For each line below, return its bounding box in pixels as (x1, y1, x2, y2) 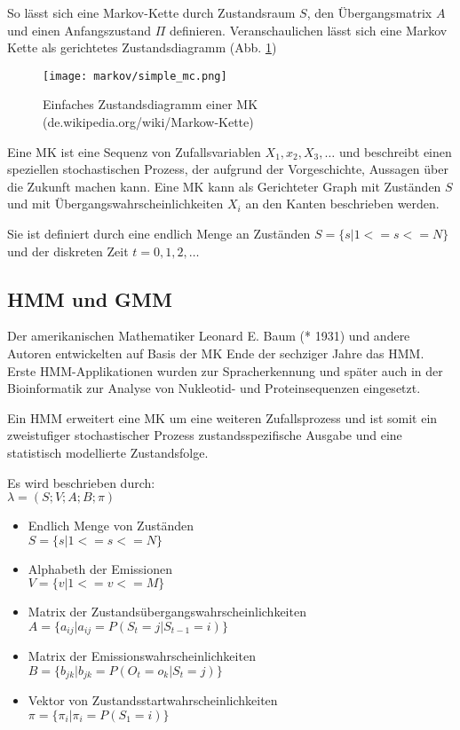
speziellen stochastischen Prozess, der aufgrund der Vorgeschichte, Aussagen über (7, 160, 448, 178)
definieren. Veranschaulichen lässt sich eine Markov (169, 20, 448, 39)
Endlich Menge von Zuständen (28, 516, 194, 535)
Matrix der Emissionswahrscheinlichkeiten (28, 647, 256, 665)
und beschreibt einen (338, 142, 452, 161)
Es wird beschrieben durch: (7, 473, 155, 491)
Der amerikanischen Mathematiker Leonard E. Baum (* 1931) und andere (7, 326, 410, 345)
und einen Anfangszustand (7, 20, 151, 39)
